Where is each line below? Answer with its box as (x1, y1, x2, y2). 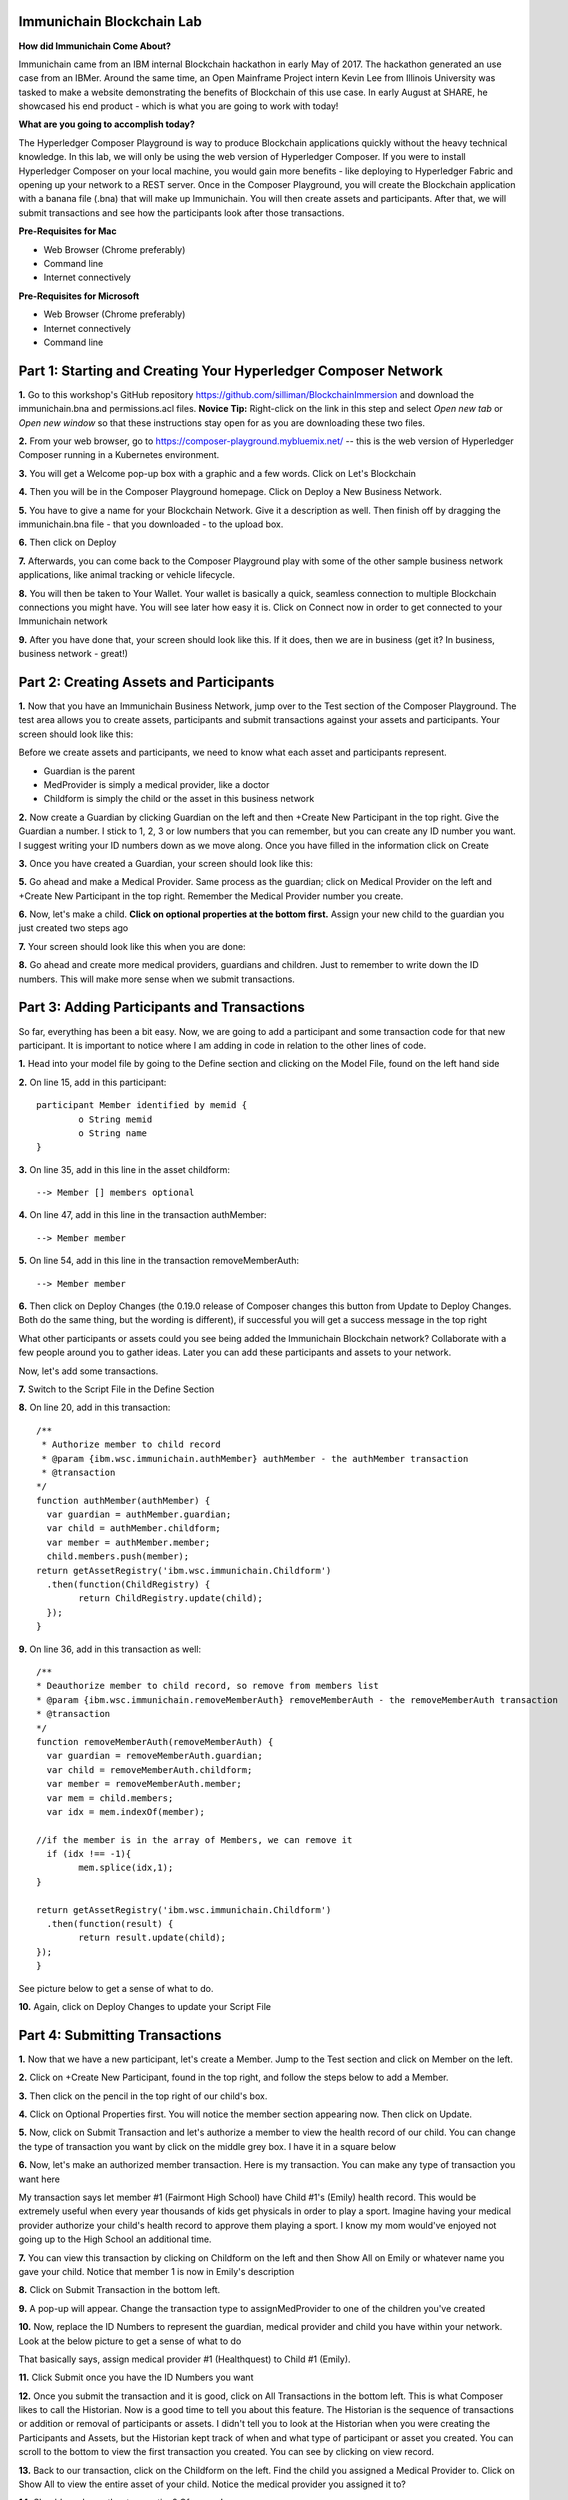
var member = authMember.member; (46, 1536, 211, 1548)
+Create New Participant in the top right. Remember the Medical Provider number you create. (18, 890, 404, 902)
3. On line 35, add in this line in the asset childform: (18, 1163, 230, 1175)
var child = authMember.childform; (46, 1523, 222, 1534)
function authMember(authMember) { (36, 1495, 211, 1506)
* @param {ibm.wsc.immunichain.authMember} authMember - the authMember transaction (41, 1453, 469, 1464)
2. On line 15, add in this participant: (18, 1076, 167, 1088)
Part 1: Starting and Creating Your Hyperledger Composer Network (18, 362, 444, 379)
